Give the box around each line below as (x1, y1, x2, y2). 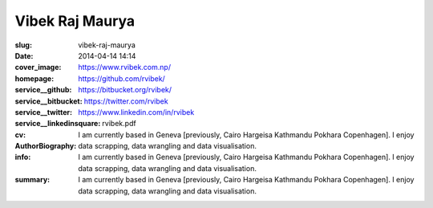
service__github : (14, 85, 72, 95)
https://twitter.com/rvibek (83, 96, 168, 106)
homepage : (14, 73, 55, 84)
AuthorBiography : (14, 141, 77, 151)
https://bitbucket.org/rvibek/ (78, 85, 172, 95)
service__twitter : (14, 107, 72, 116)
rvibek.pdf (101, 119, 136, 128)
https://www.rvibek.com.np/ (78, 63, 172, 72)
